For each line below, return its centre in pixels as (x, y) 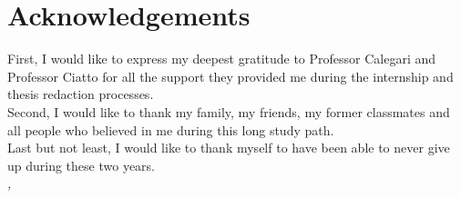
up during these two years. (82, 165)
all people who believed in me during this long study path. (171, 129)
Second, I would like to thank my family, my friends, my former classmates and (229, 111)
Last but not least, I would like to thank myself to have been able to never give (229, 148)
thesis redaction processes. (81, 94)
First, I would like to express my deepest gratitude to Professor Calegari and (222, 59)
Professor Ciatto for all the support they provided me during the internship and (230, 76)
